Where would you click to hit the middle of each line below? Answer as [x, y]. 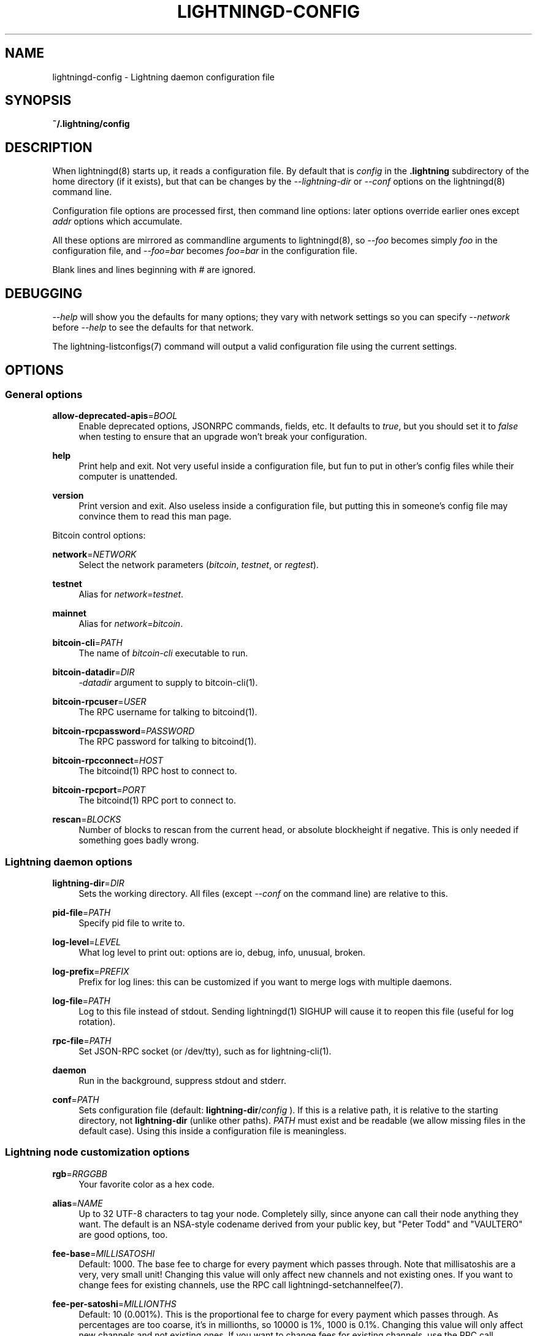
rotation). [97, 1022]
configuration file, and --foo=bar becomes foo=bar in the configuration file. [205, 251]
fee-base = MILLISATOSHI [104, 1253]
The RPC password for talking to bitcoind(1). [168, 742]
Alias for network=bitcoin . [131, 624]
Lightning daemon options [69, 862]
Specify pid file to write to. [132, 923]
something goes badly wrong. [139, 840]
